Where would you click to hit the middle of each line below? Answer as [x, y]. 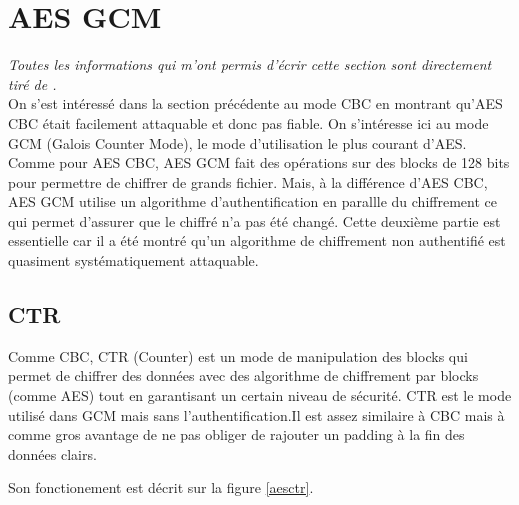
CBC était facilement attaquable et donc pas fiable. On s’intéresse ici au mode [248, 122]
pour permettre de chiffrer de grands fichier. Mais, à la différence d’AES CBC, [248, 181]
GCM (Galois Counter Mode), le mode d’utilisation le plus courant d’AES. [237, 142]
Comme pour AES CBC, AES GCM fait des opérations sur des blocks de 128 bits [259, 162]
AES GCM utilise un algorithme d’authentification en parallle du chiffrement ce [252, 201]
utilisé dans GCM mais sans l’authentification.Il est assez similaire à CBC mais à [256, 414]
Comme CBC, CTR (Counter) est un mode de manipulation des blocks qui [238, 355]
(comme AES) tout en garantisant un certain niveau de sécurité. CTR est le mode [260, 395]
